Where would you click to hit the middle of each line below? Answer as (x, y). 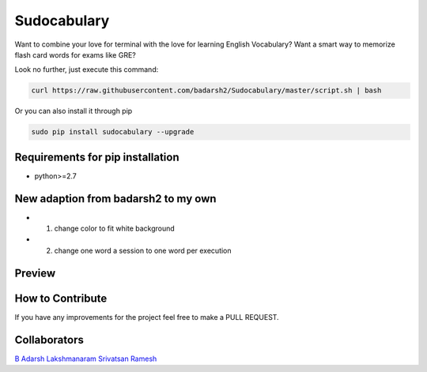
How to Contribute (61, 298)
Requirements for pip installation (97, 157)
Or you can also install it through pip (74, 111)
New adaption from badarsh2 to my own (115, 199)
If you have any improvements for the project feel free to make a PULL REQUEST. (147, 317)
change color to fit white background (115, 228)
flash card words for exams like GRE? (75, 54)
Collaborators (49, 340)
